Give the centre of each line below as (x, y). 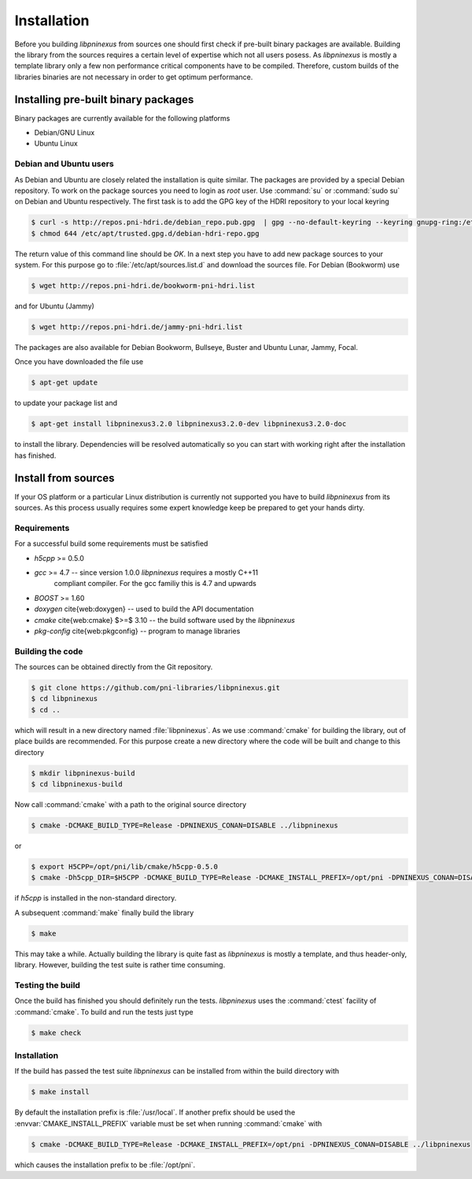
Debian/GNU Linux (65, 133)
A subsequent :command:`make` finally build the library (104, 912)
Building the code (49, 651)
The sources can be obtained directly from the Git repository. (114, 667)
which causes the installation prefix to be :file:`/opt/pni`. (105, 1165)
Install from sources (65, 478)
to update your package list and (66, 403)
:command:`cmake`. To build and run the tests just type (104, 1011)
